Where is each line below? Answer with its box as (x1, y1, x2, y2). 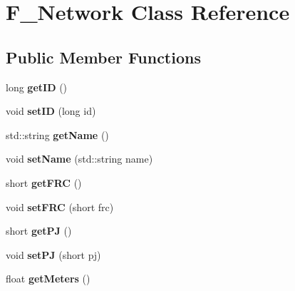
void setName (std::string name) (6, 151, 153, 166)
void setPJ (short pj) (6, 247, 101, 262)
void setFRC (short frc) (6, 199, 114, 214)
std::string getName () (6, 127, 109, 142)
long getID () (6, 79, 68, 94)
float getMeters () (6, 271, 90, 286)
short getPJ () (6, 223, 72, 238)
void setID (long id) (6, 103, 96, 118)
